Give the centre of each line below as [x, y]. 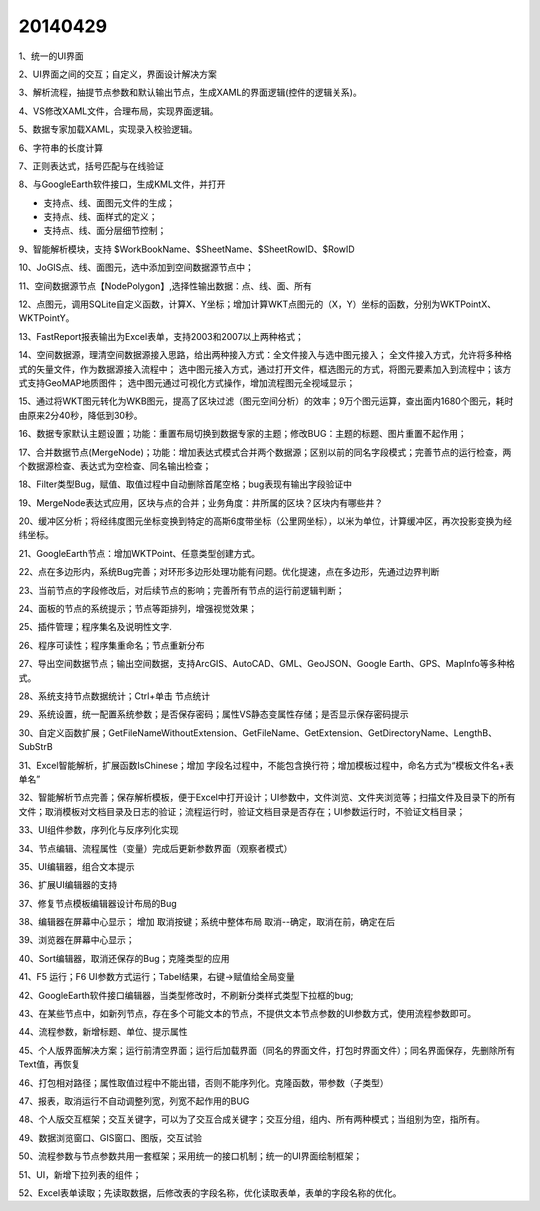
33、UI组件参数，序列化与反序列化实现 [98, 830]
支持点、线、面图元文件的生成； [109, 202]
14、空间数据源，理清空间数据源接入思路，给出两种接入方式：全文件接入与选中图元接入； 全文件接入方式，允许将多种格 [265, 355]
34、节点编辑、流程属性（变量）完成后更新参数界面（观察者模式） [155, 848]
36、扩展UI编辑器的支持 [68, 885]
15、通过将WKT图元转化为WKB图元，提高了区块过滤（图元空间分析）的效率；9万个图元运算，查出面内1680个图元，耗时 [266, 401]
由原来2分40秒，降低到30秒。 [80, 415]
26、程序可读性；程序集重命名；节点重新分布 [111, 645]
